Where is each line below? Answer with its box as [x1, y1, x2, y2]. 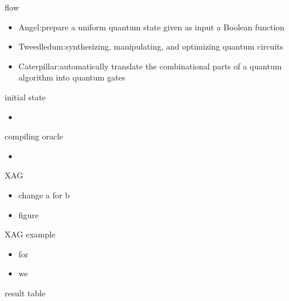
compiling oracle [5, 130, 63, 142]
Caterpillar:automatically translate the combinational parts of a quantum [18, 60, 282, 72]
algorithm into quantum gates [18, 71, 126, 83]
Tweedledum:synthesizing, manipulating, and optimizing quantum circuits [18, 40, 284, 52]
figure [18, 208, 39, 220]
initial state [5, 90, 46, 103]
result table [5, 286, 46, 299]
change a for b [18, 188, 70, 201]
